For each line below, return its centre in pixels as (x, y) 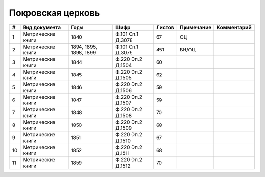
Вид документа (42, 27)
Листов (165, 27)
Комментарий (234, 27)
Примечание (195, 27)
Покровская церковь (54, 13)
